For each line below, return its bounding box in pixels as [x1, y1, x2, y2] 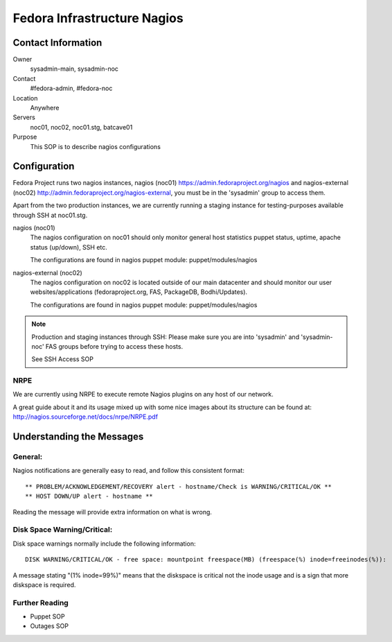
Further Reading [12, 598, 69, 607]
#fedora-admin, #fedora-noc [30, 84, 113, 93]
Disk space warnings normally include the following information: [12, 539, 196, 548]
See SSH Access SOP [31, 355, 93, 363]
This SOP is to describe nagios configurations [30, 142, 161, 150]
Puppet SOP [30, 612, 65, 621]
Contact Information [12, 37, 103, 49]
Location [12, 94, 38, 102]
